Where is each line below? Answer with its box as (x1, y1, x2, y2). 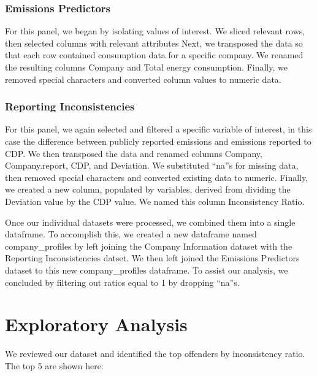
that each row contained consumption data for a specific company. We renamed (5, 48, 304, 61)
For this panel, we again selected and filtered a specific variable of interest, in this (5, 123, 312, 136)
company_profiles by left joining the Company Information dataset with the (5, 239, 292, 252)
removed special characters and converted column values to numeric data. (5, 72, 281, 85)
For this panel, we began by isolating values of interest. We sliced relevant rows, (5, 25, 305, 37)
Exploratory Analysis (5, 312, 188, 337)
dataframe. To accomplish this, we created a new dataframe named (5, 228, 257, 240)
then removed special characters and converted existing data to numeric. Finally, (5, 171, 308, 183)
